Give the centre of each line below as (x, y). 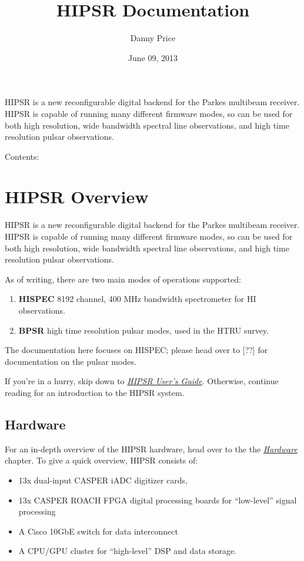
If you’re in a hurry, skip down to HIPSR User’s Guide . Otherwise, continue (142, 381)
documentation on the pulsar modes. (71, 361)
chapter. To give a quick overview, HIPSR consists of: (101, 460)
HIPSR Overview (77, 196)
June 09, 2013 (153, 57)
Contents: (22, 156)
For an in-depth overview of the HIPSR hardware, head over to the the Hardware (151, 449)
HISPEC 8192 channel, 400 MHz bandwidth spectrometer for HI (137, 299)
